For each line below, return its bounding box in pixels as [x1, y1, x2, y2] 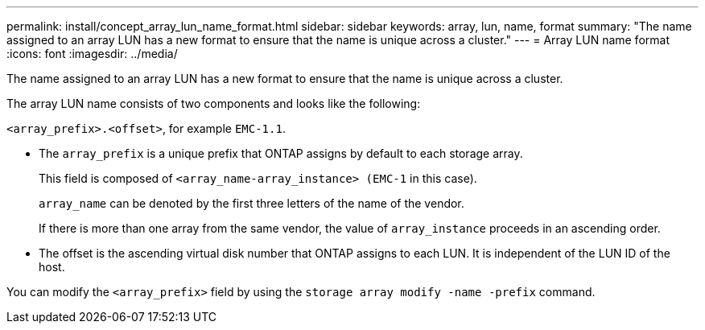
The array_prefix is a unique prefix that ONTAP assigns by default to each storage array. [39, 146, 523, 160]
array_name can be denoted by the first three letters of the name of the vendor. [39, 196, 464, 210]
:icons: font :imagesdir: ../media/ [6, 47, 178, 60]
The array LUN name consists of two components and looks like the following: [6, 97, 421, 110]
